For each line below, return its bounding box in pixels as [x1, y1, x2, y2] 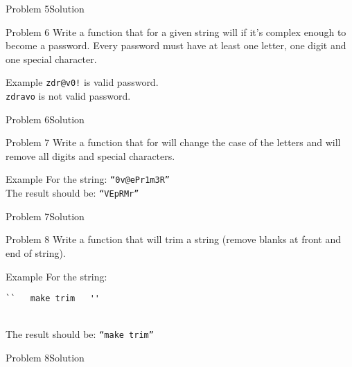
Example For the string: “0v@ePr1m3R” [6, 172, 170, 186]
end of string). [6, 245, 66, 260]
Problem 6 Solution [6, 111, 85, 126]
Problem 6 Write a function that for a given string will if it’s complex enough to [6, 24, 346, 39]
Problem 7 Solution [6, 208, 85, 223]
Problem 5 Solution [6, 1, 85, 15]
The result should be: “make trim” [6, 327, 154, 341]
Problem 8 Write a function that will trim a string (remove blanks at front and [6, 232, 342, 247]
